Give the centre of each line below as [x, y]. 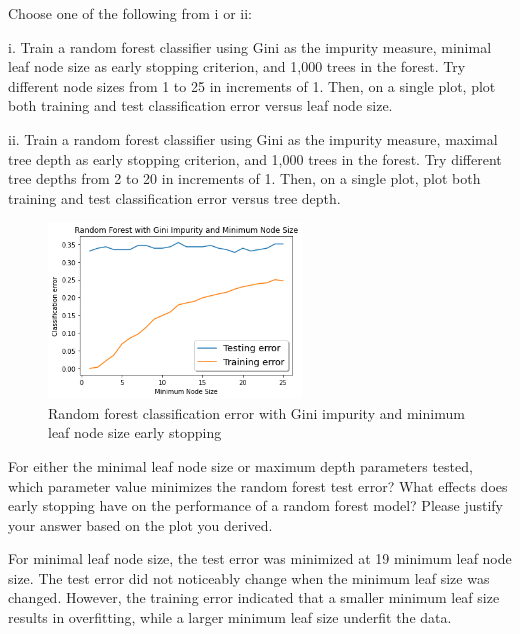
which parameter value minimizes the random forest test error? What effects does [258, 485]
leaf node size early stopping [135, 432]
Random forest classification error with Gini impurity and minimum [256, 412]
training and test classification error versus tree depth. [174, 197]
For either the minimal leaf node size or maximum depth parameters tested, [240, 465]
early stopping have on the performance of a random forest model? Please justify [255, 505]
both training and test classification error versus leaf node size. [200, 105]
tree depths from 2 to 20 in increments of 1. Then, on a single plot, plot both [244, 178]
